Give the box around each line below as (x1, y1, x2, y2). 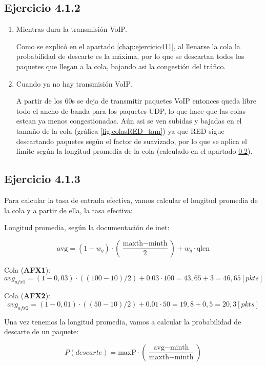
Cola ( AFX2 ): (4, 290, 50, 301)
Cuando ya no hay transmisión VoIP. (16, 78, 132, 89)
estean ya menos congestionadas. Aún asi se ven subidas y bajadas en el (16, 115, 242, 126)
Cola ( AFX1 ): (4, 264, 50, 275)
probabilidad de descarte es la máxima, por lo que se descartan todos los (16, 51, 244, 62)
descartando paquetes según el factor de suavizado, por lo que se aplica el (16, 135, 247, 146)
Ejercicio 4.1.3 (4, 171, 80, 187)
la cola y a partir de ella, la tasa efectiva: (4, 205, 133, 215)
